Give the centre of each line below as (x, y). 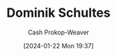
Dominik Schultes (58, 13)
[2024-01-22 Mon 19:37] (58, 45)
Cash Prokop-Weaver (58, 32)
